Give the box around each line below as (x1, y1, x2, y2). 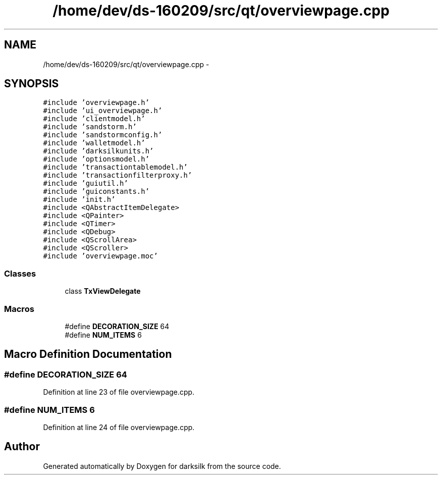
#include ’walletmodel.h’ (43, 139, 145, 147)
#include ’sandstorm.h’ (43, 123, 137, 131)
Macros (4, 303, 34, 314)
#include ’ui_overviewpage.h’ (43, 107, 162, 115)
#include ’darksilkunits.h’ (43, 147, 154, 155)
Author (4, 440, 40, 453)
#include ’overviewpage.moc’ (43, 252, 158, 260)
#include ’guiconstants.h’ (43, 187, 150, 196)
